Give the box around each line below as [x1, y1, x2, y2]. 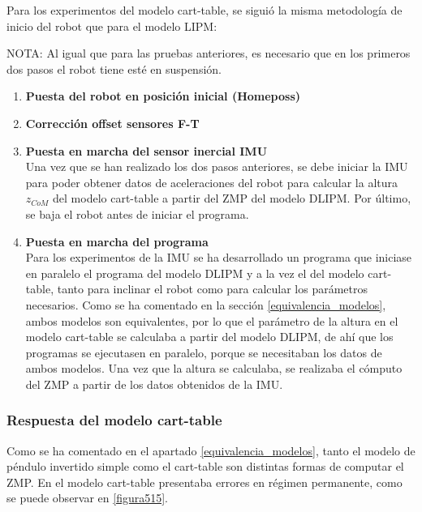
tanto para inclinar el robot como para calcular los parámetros [57, 280, 368, 297]
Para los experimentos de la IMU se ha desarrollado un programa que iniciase [25, 249, 412, 266]
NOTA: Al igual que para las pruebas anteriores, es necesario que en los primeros [6, 45, 411, 62]
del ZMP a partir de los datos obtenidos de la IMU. [25, 375, 283, 392]
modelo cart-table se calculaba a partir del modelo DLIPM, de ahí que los [25, 328, 394, 345]
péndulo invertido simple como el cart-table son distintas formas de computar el [6, 458, 404, 475]
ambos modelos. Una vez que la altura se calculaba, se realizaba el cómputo [25, 360, 403, 377]
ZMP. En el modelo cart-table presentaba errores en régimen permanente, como [6, 473, 403, 490]
